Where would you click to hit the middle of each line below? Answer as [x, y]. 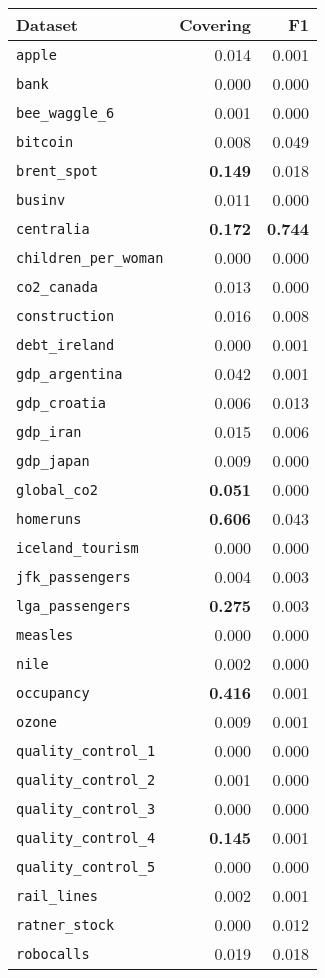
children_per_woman [90, 257]
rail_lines [57, 895]
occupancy [53, 692]
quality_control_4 [86, 837]
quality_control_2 [86, 779]
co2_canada [57, 286]
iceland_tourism [77, 547]
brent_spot [57, 170]
